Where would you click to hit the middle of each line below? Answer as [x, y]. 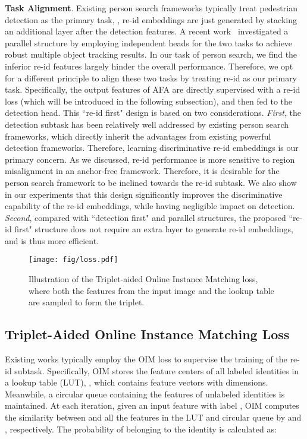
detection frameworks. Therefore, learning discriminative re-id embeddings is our [152, 148]
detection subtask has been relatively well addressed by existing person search [147, 124]
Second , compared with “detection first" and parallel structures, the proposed [145, 217]
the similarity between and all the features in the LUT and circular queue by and [153, 417]
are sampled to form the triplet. [87, 302]
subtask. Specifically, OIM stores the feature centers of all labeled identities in [157, 370]
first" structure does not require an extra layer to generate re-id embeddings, [154, 229]
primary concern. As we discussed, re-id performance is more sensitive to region [150, 159]
